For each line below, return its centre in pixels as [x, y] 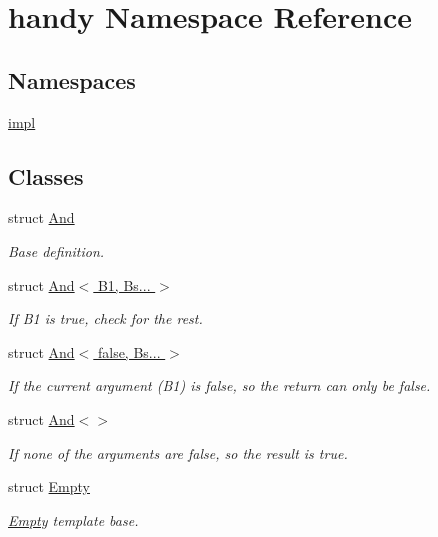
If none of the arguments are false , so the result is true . [178, 452]
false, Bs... [129, 351]
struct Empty [49, 486]
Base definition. [56, 250]
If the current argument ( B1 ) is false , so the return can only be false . [219, 385]
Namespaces [72, 79]
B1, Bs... [124, 284]
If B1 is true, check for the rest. [105, 318]
